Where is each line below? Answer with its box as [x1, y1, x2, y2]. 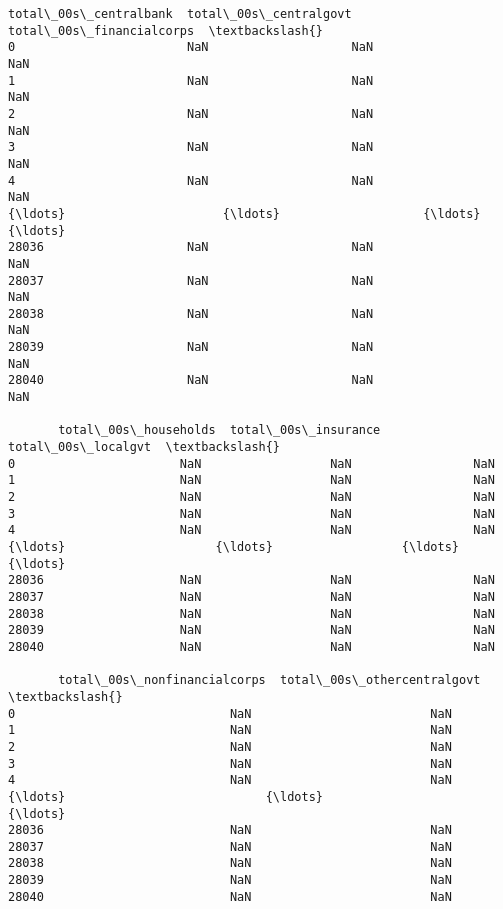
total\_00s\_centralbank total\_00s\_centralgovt [8, 7, 352, 21]
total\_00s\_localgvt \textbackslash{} [8, 440, 281, 455]
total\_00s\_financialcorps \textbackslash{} [8, 23, 323, 38]
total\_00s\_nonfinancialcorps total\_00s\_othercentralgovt [58, 673, 481, 688]
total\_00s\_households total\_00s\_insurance [58, 423, 381, 438]
